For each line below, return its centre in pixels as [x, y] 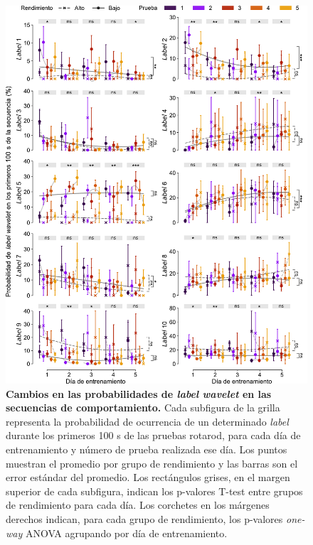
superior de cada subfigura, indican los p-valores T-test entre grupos [154, 491]
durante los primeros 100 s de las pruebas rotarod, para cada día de [153, 435]
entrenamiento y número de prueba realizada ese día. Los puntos [147, 449]
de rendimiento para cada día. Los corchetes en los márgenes [138, 505]
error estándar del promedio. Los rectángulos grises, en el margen [148, 477]
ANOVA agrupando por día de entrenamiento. [126, 533]
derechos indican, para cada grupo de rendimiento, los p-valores [144, 519]
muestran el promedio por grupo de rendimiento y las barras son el [152, 463]
